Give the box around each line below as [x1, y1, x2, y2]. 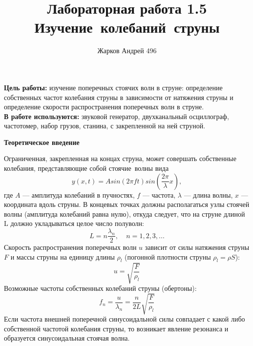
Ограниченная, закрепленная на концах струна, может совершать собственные [4, 153, 236, 163]
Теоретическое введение [4, 137, 80, 147]
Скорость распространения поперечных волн [4, 242, 137, 252]
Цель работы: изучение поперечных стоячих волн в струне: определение [4, 82, 223, 92]
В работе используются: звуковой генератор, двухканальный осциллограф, [4, 111, 229, 121]
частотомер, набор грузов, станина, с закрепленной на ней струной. [4, 121, 206, 131]
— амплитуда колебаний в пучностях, [22, 189, 135, 200]
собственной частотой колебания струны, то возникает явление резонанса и [4, 323, 229, 333]
